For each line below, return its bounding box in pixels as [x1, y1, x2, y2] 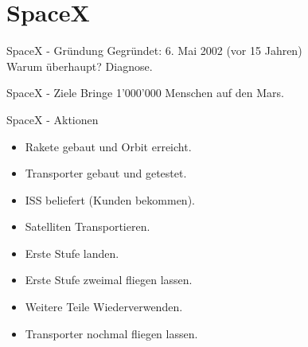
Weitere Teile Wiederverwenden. [25, 298, 183, 315]
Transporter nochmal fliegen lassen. [25, 325, 198, 341]
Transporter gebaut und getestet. [25, 165, 187, 181]
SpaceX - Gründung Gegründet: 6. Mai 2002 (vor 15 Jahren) [6, 42, 302, 59]
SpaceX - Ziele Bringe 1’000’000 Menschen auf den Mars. [6, 84, 284, 101]
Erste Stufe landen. [25, 244, 119, 261]
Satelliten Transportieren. [25, 218, 150, 235]
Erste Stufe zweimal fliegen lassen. [25, 271, 193, 288]
